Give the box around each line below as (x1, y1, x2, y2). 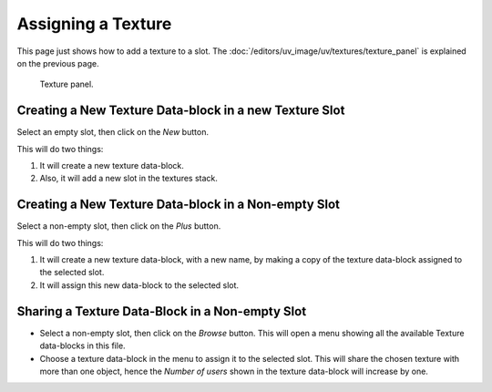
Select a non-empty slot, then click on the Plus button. (16, 221, 221, 232)
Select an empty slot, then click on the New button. (16, 127, 210, 138)
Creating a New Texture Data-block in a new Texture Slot (16, 103, 345, 119)
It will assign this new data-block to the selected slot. (39, 279, 240, 291)
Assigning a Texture (16, 14, 172, 34)
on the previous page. (16, 57, 99, 68)
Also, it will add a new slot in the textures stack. (39, 173, 219, 184)
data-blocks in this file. (39, 340, 127, 351)
